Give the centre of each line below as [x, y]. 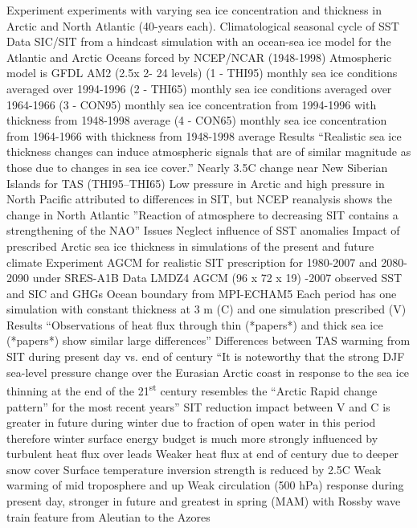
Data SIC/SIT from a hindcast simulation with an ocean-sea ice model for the [199, 41]
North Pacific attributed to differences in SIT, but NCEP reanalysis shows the [199, 199]
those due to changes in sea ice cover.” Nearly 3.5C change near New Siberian [197, 167]
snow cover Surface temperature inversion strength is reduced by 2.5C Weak [194, 469]
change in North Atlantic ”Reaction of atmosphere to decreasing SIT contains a [202, 214]
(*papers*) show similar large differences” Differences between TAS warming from [208, 340]
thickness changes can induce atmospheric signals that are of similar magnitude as [209, 151]
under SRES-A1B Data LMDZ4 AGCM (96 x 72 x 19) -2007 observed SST [217, 278]
